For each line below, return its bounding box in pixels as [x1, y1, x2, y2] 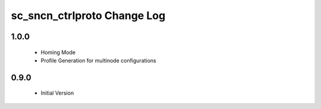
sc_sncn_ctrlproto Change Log [11, 9, 166, 22]
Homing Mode [40, 48, 76, 56]
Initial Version [40, 89, 74, 96]
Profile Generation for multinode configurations [40, 57, 157, 64]
